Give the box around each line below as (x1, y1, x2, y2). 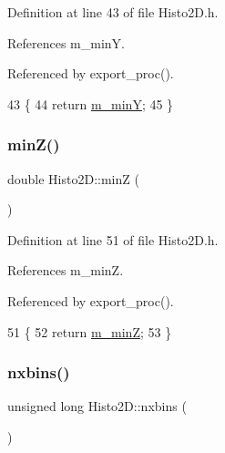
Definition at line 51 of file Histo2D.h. (7, 230, 219, 249)
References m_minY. (7, 33, 126, 52)
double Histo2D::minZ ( (7, 169, 139, 188)
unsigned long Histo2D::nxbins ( (7, 396, 187, 416)
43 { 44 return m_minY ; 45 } (7, 94, 174, 113)
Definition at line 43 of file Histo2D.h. (7, 3, 219, 21)
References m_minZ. (7, 261, 124, 280)
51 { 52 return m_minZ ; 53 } (7, 322, 172, 341)
